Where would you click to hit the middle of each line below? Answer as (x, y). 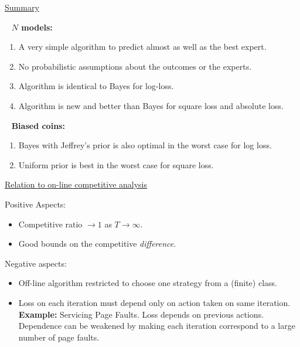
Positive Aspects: (35, 204)
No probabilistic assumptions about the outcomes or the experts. (135, 66)
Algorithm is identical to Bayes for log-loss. (96, 86)
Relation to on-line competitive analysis (76, 184)
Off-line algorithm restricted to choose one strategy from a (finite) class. (148, 283)
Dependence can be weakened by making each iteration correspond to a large (157, 326)
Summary (22, 7)
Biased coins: (38, 125)
